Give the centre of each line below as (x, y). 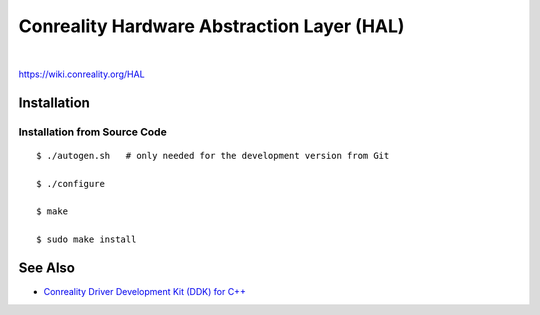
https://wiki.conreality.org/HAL (81, 74)
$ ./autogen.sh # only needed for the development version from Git (213, 155)
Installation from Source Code (92, 132)
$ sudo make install (86, 239)
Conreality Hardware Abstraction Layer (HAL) (211, 26)
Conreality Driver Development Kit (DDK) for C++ (145, 292)
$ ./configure (70, 183)
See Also (46, 268)
